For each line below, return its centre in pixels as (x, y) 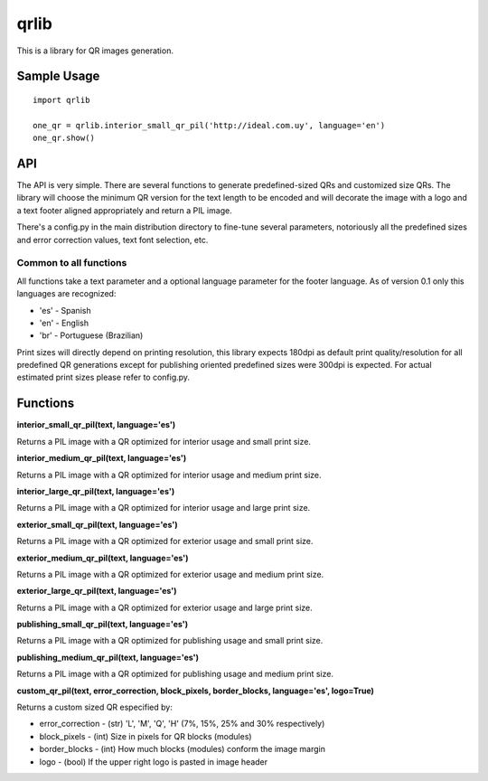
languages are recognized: (66, 294)
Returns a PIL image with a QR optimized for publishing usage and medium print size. (175, 674)
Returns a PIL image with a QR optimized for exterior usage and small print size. (165, 541)
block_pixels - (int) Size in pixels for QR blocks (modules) (145, 736)
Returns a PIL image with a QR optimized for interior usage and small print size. (164, 441)
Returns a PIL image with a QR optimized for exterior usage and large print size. (164, 607)
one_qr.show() (64, 138)
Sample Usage (58, 76)
